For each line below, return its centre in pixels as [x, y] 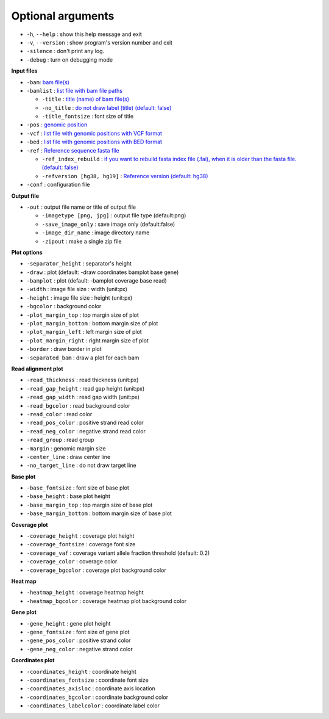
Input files [24, 71]
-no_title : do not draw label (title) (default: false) [107, 107]
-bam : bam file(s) [48, 82]
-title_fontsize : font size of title [88, 117]
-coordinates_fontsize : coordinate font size [87, 680]
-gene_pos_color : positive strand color [79, 640]
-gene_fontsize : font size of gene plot [78, 632]
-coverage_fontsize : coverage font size [81, 544]
